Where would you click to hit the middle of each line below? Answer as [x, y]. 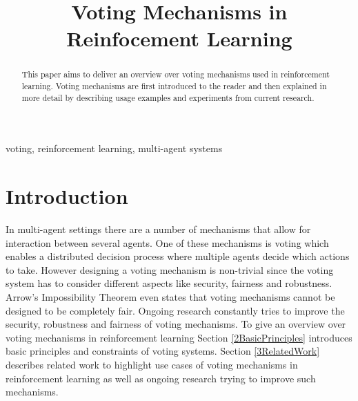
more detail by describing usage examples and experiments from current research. [168, 97]
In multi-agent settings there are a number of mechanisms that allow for [158, 229]
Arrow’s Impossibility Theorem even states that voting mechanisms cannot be [170, 297]
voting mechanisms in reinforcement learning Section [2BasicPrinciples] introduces [179, 337]
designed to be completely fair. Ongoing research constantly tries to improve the [175, 310]
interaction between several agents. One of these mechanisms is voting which [167, 242]
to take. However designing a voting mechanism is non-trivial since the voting [170, 269]
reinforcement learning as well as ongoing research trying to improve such [161, 378]
